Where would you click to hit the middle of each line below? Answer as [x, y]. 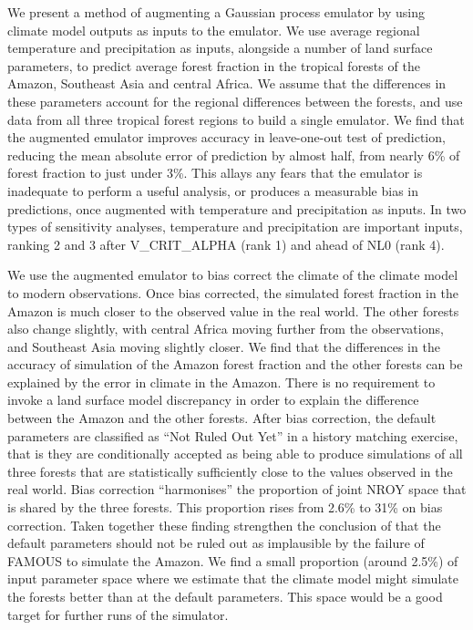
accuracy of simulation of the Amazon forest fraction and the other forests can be [235, 364]
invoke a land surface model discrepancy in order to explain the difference [213, 400]
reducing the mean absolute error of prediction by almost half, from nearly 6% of [234, 155]
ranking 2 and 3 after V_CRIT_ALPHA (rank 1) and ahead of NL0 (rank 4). [226, 244]
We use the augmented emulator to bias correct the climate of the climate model [233, 275]
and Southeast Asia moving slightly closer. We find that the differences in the [224, 346]
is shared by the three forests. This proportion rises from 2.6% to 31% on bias [225, 507]
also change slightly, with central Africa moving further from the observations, [226, 329]
